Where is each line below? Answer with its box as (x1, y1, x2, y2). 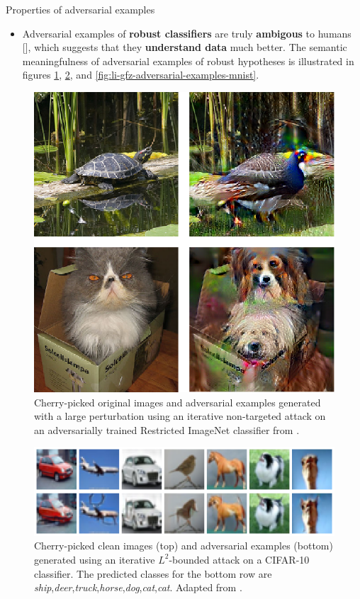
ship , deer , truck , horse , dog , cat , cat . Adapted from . (34, 580, 242, 595)
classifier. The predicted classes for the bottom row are (34, 566, 272, 581)
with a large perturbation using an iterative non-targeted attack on (34, 409, 326, 423)
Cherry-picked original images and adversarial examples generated (34, 394, 321, 409)
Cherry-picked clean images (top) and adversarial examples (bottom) (34, 538, 333, 553)
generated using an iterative (34, 552, 155, 566)
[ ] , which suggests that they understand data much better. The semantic (22, 40, 347, 55)
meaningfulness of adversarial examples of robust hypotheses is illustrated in (22, 53, 354, 68)
